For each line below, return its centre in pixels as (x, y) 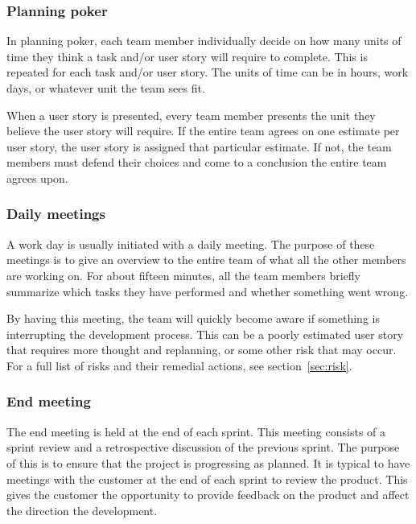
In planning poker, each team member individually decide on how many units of (204, 41)
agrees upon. (37, 177)
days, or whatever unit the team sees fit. (106, 88)
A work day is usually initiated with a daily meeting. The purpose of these (191, 243)
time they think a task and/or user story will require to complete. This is (187, 56)
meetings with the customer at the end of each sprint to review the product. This (207, 479)
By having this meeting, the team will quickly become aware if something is (193, 318)
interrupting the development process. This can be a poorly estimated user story (205, 334)
